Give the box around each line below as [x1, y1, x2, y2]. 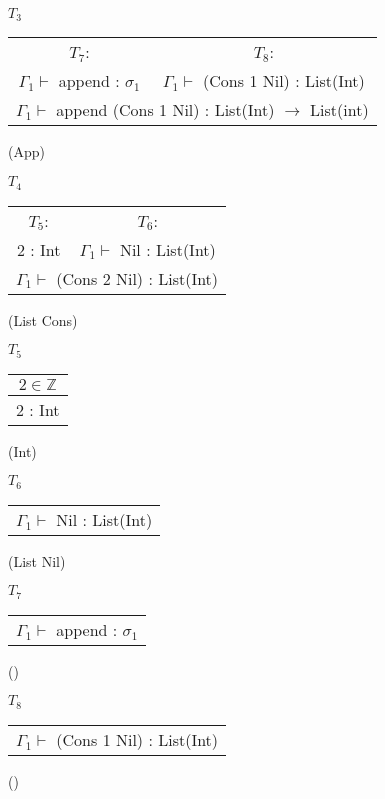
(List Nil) [8, 550, 66, 571]
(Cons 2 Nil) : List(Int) [56, 266, 219, 290]
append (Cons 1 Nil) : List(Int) [56, 98, 275, 122]
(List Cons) [8, 309, 78, 330]
